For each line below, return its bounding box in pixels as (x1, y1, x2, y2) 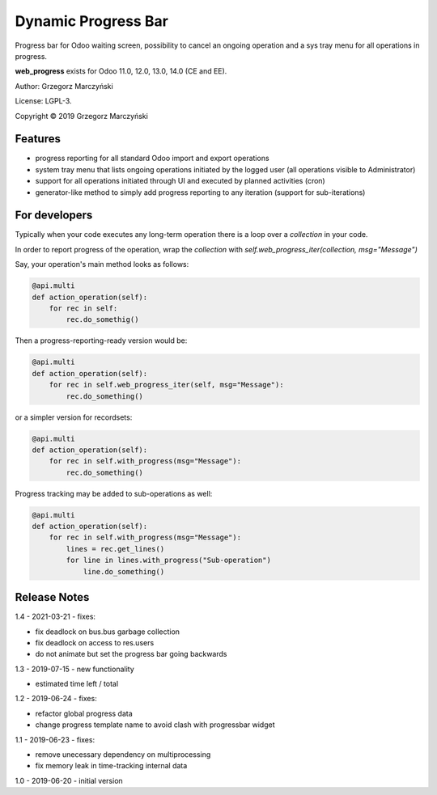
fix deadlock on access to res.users (35, 637, 155, 647)
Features (15, 132, 61, 146)
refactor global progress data (35, 708, 133, 718)
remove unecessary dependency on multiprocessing (35, 750, 211, 759)
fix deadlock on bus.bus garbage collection (35, 627, 180, 636)
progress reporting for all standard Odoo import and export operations (35, 154, 270, 163)
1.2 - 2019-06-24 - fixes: (15, 694, 97, 704)
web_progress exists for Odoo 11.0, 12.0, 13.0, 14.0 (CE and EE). (15, 66, 227, 76)
